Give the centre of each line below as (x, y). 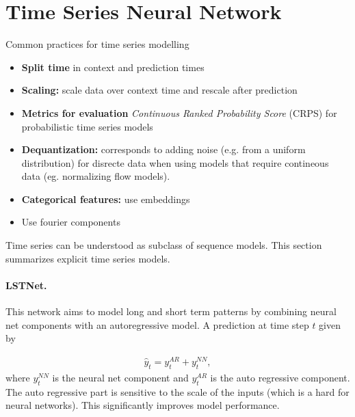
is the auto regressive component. (280, 377)
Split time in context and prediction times (113, 67)
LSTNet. (26, 285)
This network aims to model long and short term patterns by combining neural (171, 311)
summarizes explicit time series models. (88, 258)
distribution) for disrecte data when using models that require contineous (175, 162)
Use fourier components (71, 222)
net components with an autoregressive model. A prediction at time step (157, 324)
